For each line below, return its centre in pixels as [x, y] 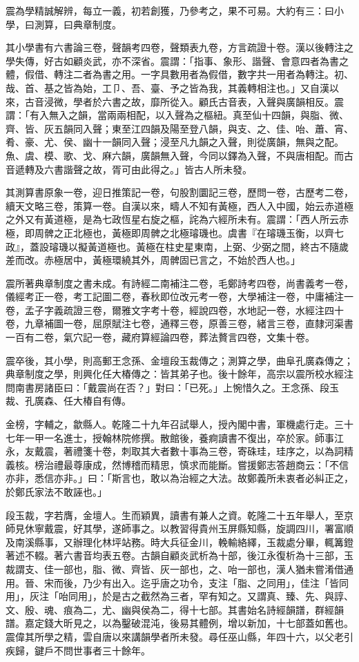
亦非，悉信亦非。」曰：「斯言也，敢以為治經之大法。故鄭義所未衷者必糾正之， [179, 478]
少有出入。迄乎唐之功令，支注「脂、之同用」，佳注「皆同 [220, 582]
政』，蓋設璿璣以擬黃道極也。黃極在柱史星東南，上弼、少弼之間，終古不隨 [172, 246]
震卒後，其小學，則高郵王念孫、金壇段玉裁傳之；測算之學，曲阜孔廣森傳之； [179, 360]
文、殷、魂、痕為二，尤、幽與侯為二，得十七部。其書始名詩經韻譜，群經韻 [175, 609]
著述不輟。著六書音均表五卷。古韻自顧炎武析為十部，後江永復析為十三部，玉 [179, 555]
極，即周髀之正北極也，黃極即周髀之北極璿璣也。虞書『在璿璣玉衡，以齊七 [175, 232]
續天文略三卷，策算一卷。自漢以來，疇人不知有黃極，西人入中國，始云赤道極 [179, 205]
